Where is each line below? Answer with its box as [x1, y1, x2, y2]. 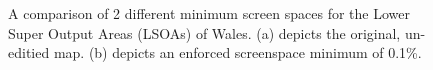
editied [8, 42, 50, 63]
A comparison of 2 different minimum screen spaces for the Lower [8, 3, 410, 23]
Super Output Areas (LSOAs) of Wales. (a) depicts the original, [8, 22, 401, 43]
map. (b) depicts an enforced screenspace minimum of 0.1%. [53, 42, 422, 63]
